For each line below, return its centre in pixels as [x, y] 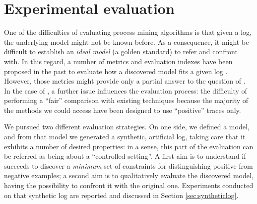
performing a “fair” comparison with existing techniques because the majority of [126, 100]
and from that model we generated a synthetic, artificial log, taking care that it [125, 137]
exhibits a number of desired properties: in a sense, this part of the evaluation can [129, 146]
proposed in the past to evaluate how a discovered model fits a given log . [116, 71]
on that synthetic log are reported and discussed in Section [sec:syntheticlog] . [121, 195]
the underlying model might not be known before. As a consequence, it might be [127, 42]
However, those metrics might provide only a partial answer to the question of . [125, 81]
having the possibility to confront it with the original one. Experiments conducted [129, 185]
